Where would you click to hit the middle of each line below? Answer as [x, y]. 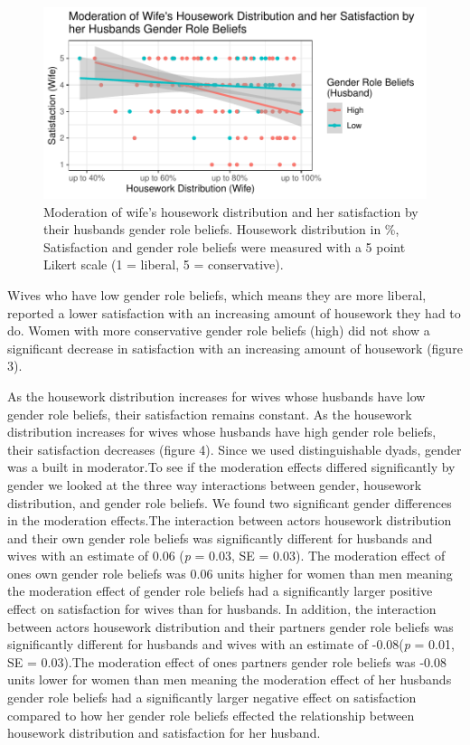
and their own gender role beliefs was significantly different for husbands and [220, 538]
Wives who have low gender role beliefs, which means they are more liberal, [217, 294]
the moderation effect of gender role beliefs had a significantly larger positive [220, 591]
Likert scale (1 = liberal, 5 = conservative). [164, 264]
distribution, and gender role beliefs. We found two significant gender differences [230, 502]
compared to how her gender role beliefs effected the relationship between [211, 715]
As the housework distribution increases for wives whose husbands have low [216, 396]
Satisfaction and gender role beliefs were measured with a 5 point [225, 246]
